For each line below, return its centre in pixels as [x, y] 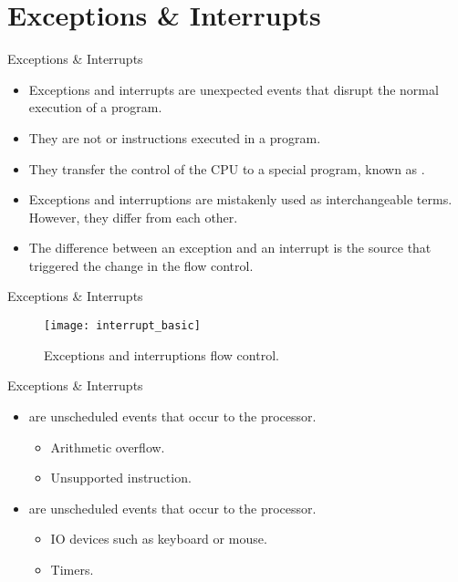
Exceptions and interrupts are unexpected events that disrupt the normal [234, 89]
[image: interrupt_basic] [122, 326]
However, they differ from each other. [133, 217]
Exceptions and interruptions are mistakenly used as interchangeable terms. [240, 199]
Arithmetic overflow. [108, 447]
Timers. [72, 569]
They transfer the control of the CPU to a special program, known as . [227, 168]
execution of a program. [95, 107]
